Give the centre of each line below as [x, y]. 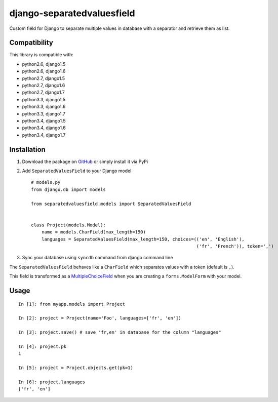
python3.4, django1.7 [44, 135]
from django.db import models [69, 189]
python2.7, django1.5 [44, 78]
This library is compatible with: [41, 55]
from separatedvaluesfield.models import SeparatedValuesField [111, 204]
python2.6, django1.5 [44, 64]
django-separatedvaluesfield [72, 13]
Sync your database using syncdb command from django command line [97, 258]
